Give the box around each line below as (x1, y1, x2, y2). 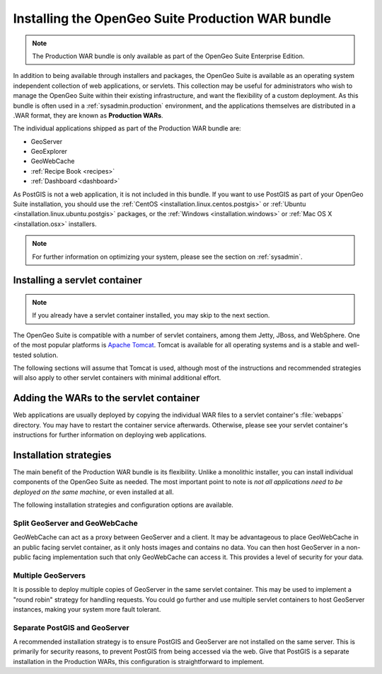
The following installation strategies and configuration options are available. (13, 500, 233, 510)
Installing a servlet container (13, 274, 143, 286)
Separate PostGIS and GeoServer (13, 622, 130, 632)
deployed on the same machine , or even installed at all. (13, 488, 175, 496)
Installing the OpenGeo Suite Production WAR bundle (13, 11, 332, 26)
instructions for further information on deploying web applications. (13, 431, 207, 439)
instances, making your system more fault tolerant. (13, 605, 161, 613)
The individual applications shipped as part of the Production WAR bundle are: (13, 124, 241, 133)
